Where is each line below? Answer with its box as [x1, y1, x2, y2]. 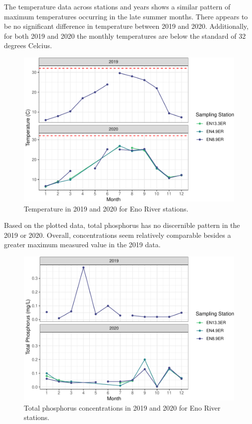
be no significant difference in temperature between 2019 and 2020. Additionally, [4, 21, 249, 31]
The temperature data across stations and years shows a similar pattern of [4, 1, 231, 11]
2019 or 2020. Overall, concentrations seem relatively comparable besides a [4, 229, 231, 240]
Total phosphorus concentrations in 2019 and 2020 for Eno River [24, 402, 221, 413]
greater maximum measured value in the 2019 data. [4, 239, 161, 250]
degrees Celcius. [4, 40, 52, 51]
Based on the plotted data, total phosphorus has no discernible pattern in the [4, 220, 240, 230]
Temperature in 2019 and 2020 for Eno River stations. [24, 203, 189, 213]
